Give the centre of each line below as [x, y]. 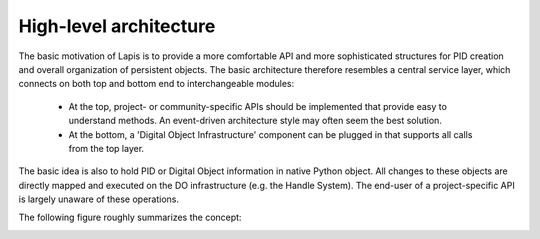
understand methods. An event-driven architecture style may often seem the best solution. [255, 121]
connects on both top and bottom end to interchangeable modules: [156, 84]
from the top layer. [106, 148]
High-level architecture [117, 26]
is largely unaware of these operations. [99, 199]
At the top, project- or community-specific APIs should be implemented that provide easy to [257, 106]
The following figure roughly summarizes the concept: [130, 217]
